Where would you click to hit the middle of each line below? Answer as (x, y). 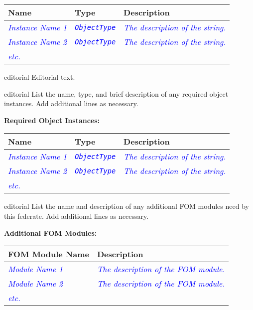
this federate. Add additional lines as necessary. (76, 216)
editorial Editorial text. (40, 77)
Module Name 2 (36, 284)
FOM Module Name (49, 254)
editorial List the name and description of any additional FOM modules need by (126, 206)
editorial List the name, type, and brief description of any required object (116, 93)
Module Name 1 (36, 269)
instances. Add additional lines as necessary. (71, 103)
